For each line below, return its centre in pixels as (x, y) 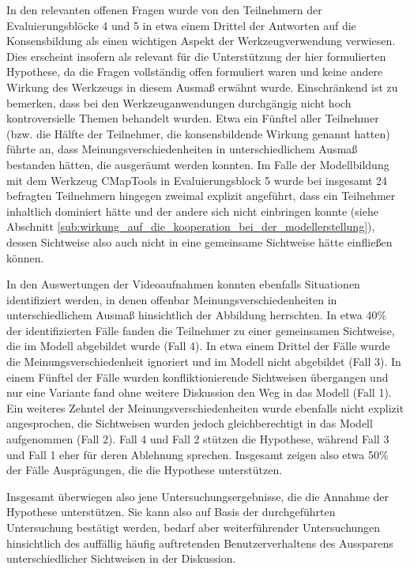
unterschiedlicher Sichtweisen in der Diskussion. (121, 558)
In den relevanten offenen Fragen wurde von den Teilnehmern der (164, 9)
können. (25, 257)
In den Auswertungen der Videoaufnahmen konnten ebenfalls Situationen (183, 284)
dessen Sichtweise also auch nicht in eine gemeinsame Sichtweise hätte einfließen (199, 241)
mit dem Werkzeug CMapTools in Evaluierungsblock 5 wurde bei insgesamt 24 (197, 180)
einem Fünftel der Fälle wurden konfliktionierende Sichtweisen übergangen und (197, 377)
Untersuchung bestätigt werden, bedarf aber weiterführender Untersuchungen (194, 527)
